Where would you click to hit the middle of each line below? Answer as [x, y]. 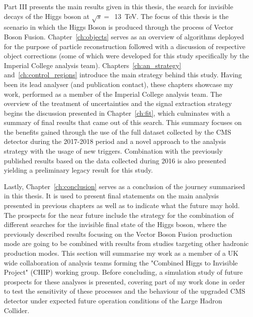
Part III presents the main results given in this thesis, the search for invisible [119, 6]
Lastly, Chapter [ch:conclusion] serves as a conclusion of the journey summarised [125, 186]
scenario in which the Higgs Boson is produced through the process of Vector [119, 27]
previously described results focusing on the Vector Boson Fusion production [118, 234]
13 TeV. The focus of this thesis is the [172, 16]
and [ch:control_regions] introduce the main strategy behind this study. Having [123, 75]
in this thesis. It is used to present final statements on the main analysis [111, 196]
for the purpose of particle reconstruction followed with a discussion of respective [125, 46]
